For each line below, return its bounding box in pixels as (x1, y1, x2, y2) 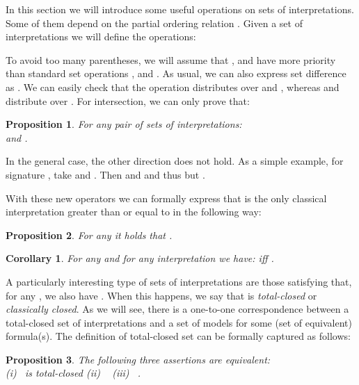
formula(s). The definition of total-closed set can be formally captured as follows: (6, 329, 351, 343)
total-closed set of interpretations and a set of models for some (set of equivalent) (6, 315, 352, 329)
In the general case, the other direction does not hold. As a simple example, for (6, 154, 344, 168)
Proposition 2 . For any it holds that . (6, 227, 173, 242)
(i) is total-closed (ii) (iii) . (6, 366, 141, 380)
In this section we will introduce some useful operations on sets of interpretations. (6, 2, 354, 16)
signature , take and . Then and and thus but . (6, 167, 205, 181)
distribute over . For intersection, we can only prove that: (6, 93, 250, 108)
